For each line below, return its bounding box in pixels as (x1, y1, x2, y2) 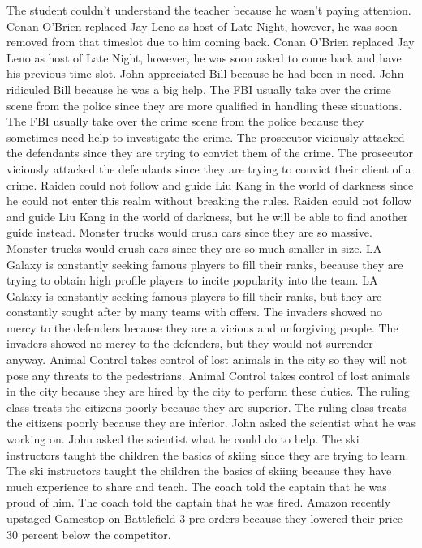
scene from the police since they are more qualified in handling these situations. (6, 96, 403, 113)
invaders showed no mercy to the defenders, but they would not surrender (6, 335, 373, 352)
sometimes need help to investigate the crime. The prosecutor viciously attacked (6, 128, 405, 145)
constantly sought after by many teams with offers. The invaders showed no (6, 303, 382, 320)
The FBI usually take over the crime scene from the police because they (6, 113, 364, 130)
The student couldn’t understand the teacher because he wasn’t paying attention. (6, 2, 411, 18)
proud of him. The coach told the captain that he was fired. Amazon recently (6, 494, 391, 511)
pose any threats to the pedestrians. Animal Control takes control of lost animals (6, 366, 410, 383)
